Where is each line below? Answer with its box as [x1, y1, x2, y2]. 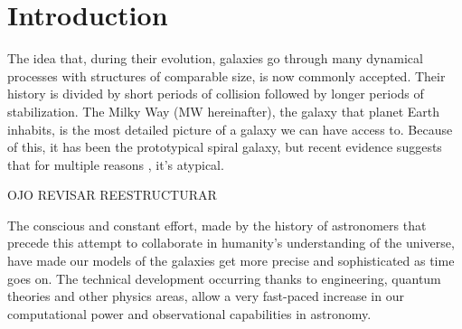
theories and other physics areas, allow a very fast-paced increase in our [7, 287, 404, 305]
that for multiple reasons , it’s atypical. [7, 155, 224, 174]
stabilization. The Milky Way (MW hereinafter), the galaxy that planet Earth [7, 101, 440, 120]
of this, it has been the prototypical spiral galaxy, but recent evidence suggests [7, 137, 442, 156]
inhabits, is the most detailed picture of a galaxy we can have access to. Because [7, 119, 453, 138]
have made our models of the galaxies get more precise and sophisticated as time [7, 251, 455, 270]
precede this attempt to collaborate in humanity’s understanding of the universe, [7, 233, 455, 252]
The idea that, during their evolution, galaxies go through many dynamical [7, 49, 423, 68]
